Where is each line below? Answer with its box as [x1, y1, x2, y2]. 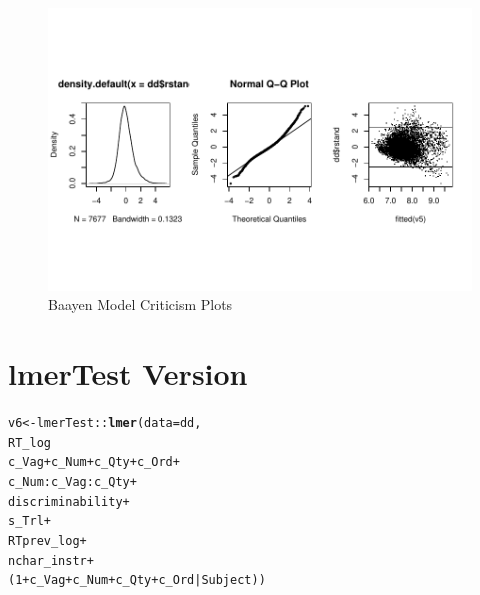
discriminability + [8, 494, 130, 509]
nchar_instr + [8, 553, 94, 568]
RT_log [8, 435, 51, 450]
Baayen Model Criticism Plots [48, 294, 233, 315]
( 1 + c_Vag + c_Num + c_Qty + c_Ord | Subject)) [8, 573, 266, 588]
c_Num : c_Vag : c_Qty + [8, 474, 137, 489]
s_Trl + [8, 514, 51, 529]
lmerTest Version [8, 353, 248, 394]
